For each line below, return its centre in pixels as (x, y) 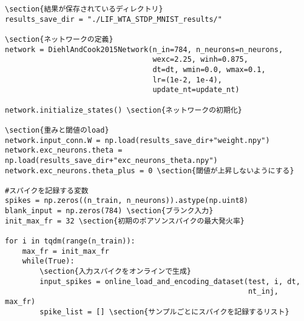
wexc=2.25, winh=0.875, (200, 60)
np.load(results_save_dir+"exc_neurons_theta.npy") (111, 160)
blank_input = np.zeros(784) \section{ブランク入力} (109, 211)
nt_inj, (263, 292)
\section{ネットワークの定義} (59, 39)
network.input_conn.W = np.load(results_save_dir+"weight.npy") (137, 140)
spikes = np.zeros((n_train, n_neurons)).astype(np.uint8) (127, 201)
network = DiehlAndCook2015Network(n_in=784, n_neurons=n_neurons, (144, 49)
